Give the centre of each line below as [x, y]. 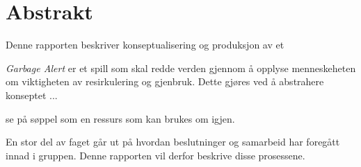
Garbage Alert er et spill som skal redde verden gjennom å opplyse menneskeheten [181, 68]
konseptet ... [32, 95]
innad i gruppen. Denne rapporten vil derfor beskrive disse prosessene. [155, 155]
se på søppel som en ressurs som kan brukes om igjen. [120, 118]
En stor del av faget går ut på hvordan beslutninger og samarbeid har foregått [173, 142]
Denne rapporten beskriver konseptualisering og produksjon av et [145, 45]
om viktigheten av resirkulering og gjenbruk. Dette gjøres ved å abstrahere [165, 81]
